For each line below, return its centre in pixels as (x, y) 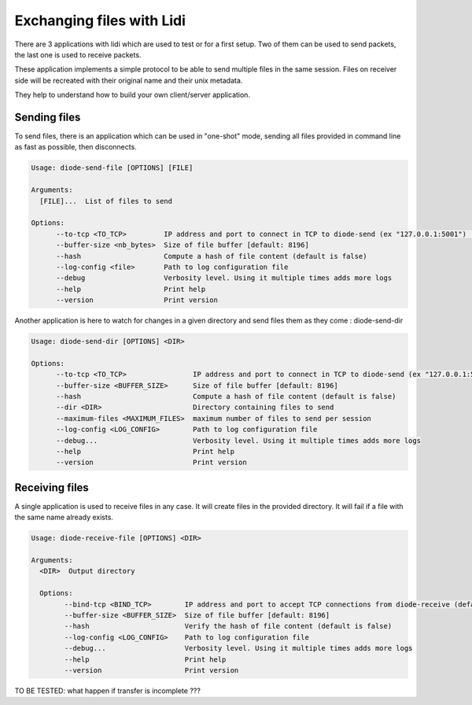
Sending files (48, 117)
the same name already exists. (64, 517)
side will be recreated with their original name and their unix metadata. (129, 80)
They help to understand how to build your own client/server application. (133, 95)
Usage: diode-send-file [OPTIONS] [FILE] (112, 168)
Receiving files (52, 487)
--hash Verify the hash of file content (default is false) (228, 626)
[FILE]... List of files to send (106, 201)
